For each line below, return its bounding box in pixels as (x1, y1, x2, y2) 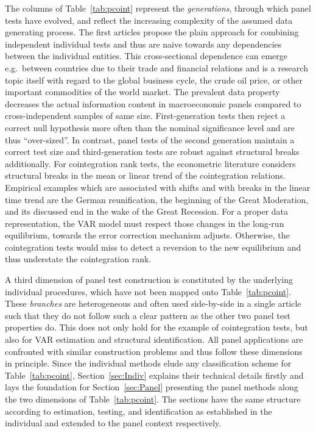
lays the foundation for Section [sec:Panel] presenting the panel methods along (5, 381, 298, 393)
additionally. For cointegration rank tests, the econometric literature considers (5, 157, 296, 170)
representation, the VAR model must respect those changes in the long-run (5, 216, 284, 229)
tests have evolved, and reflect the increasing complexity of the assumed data (5, 13, 293, 26)
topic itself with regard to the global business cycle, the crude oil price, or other (5, 73, 303, 86)
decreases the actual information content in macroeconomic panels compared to (5, 97, 301, 110)
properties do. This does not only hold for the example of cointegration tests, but (5, 321, 308, 334)
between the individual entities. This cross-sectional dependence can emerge (5, 49, 287, 62)
